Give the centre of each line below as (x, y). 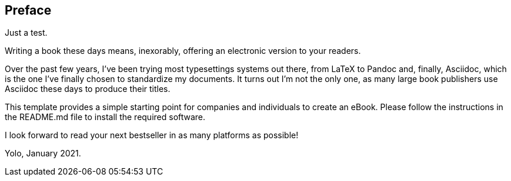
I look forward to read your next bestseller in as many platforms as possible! (152, 135)
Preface (28, 10)
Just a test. (26, 33)
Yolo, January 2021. (43, 153)
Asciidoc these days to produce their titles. (88, 89)
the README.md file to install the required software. (105, 117)
